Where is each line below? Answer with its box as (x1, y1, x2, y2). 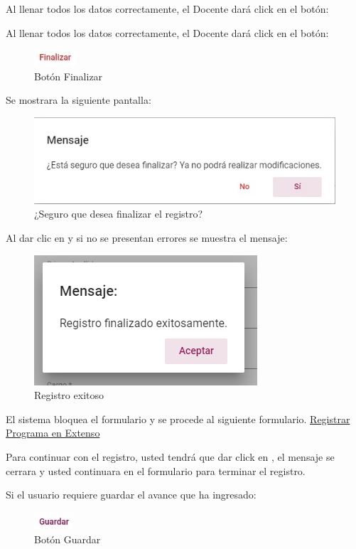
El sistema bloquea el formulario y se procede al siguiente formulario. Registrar (6, 411, 350, 426)
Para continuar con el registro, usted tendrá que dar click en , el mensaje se (6, 449, 335, 464)
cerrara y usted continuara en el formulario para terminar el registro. (6, 463, 306, 478)
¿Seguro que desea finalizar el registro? (34, 206, 203, 221)
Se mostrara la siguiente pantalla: (6, 92, 151, 107)
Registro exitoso (34, 388, 104, 403)
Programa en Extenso (6, 425, 100, 440)
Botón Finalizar (34, 68, 103, 83)
